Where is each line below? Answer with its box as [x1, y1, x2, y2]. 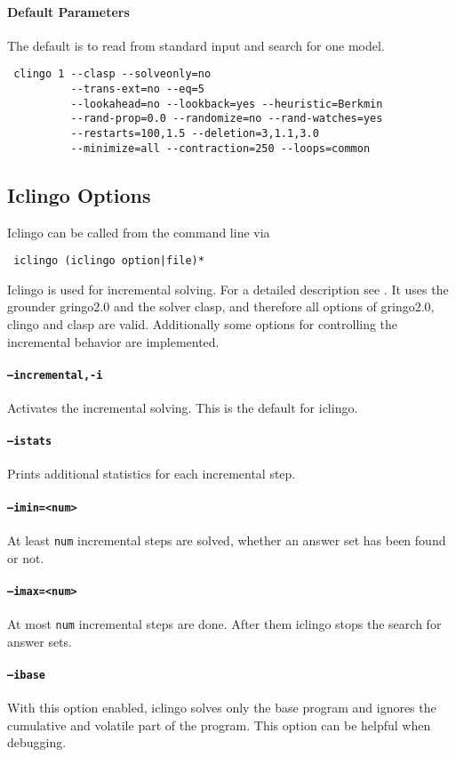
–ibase [7, 668, 45, 681]
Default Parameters [7, 2, 130, 20]
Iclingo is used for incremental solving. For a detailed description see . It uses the [7, 279, 449, 298]
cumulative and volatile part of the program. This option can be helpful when [7, 715, 431, 734]
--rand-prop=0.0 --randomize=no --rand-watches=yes [70, 112, 383, 125]
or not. [7, 548, 44, 567]
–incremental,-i [7, 368, 103, 382]
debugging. [7, 733, 67, 752]
